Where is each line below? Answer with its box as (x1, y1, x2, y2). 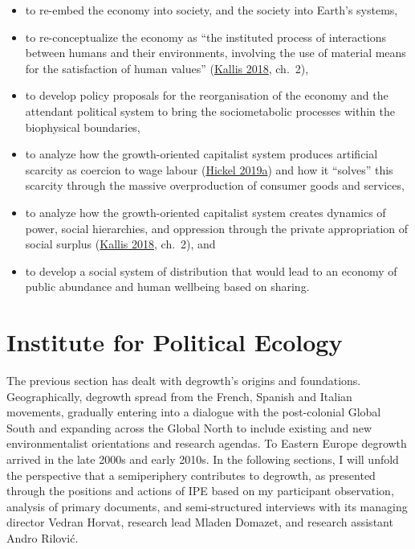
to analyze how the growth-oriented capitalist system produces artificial (25, 145, 378, 162)
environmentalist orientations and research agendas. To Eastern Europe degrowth (6, 435, 407, 452)
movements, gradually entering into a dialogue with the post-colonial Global (6, 404, 381, 420)
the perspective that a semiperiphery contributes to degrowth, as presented (6, 466, 376, 483)
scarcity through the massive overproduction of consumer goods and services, (25, 177, 405, 194)
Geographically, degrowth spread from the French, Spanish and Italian (6, 387, 352, 404)
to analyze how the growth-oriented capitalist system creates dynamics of (25, 203, 386, 220)
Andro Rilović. (6, 529, 79, 546)
